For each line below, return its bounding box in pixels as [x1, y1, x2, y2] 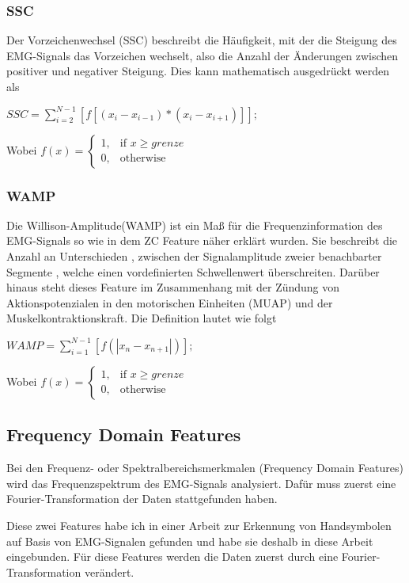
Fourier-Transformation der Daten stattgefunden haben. [6, 490, 278, 507]
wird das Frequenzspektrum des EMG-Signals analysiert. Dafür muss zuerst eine [6, 474, 396, 491]
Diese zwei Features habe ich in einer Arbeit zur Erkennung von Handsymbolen [6, 516, 392, 533]
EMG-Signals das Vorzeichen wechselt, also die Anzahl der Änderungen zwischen [6, 47, 399, 63]
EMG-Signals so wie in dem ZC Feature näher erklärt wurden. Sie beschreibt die [6, 232, 398, 249]
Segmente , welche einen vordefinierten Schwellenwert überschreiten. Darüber [6, 263, 380, 280]
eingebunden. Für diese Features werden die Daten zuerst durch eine [6, 548, 339, 565]
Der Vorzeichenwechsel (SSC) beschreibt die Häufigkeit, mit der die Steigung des [6, 32, 397, 48]
